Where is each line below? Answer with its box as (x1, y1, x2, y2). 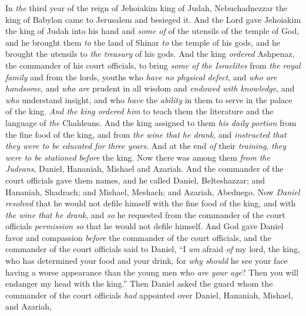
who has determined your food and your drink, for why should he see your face (5, 254, 288, 267)
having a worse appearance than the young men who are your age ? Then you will (5, 266, 299, 278)
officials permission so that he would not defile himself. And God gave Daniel (5, 220, 284, 232)
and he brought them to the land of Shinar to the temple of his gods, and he (5, 36, 281, 48)
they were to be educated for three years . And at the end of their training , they (5, 140, 287, 152)
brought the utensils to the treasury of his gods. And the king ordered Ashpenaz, (5, 47, 295, 60)
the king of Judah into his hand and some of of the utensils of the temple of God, (5, 25, 300, 37)
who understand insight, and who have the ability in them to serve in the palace (5, 93, 292, 106)
